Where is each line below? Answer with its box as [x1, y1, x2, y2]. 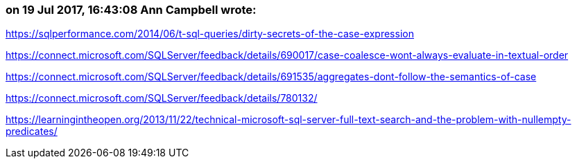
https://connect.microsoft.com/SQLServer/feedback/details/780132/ [6, 92, 318, 104]
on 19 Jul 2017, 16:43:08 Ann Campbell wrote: [6, 3, 257, 17]
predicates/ [6, 125, 58, 138]
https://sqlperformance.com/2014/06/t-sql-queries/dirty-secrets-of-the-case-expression [6, 28, 414, 40]
